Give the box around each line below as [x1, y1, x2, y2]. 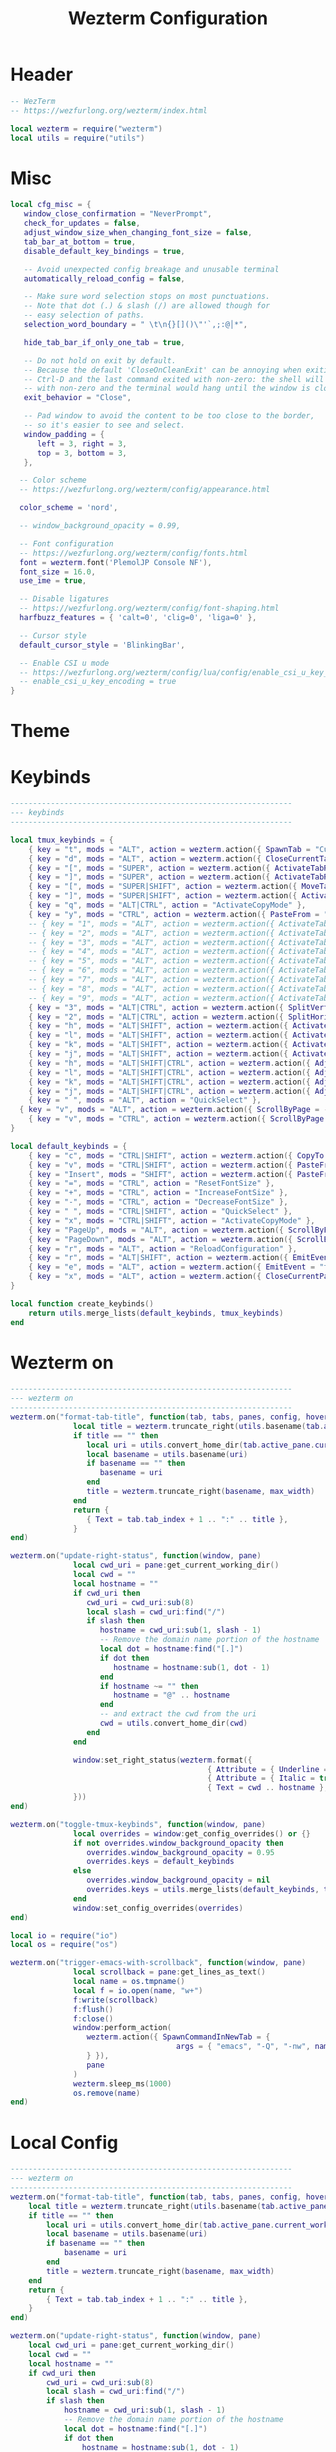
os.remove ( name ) [73, 2088, 141, 2098]
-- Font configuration [19, 538, 114, 549]
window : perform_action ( [73, 2023, 172, 2033]
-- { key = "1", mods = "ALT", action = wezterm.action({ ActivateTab [28, 918, 329, 929]
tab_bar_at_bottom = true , [23, 237, 137, 247]
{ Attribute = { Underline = [207, 1764, 329, 1774]
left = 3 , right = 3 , [36, 438, 128, 449]
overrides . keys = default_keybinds [86, 1857, 235, 1867]
